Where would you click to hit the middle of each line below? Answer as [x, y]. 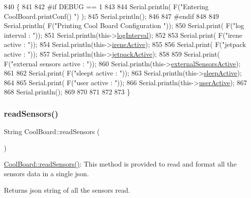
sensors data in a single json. [47, 173]
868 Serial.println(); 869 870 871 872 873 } [67, 92]
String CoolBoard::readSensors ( [52, 131]
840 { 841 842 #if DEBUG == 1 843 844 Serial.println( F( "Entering [106, 6]
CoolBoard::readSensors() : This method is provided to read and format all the [120, 164]
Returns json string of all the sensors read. [67, 190]
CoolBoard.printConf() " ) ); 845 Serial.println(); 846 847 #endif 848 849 [111, 16]
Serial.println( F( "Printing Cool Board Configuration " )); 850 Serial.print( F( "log [124, 25]
